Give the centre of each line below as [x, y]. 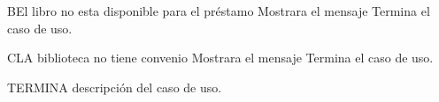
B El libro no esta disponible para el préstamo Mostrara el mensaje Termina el [219, 11]
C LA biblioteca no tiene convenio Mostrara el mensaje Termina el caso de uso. [220, 58]
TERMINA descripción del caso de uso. [115, 87]
